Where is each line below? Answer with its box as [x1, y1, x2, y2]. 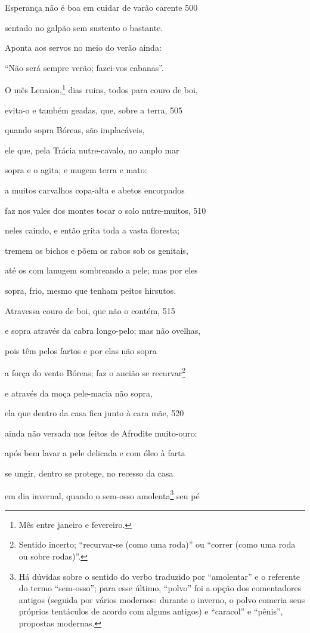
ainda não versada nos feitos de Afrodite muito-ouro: [5, 426, 197, 439]
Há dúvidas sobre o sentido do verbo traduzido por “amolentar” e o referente [18, 570, 300, 582]
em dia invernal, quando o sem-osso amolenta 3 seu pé [5, 487, 200, 502]
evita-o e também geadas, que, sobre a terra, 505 [5, 103, 183, 116]
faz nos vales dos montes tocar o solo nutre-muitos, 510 [5, 204, 206, 216]
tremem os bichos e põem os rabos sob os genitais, [5, 244, 188, 256]
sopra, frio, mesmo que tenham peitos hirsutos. [5, 284, 176, 296]
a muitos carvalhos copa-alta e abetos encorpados [5, 184, 185, 196]
